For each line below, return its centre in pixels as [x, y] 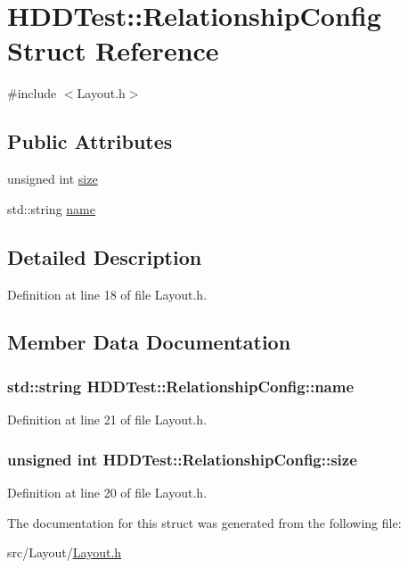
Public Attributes [90, 141]
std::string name [51, 208]
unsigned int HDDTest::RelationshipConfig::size [182, 459]
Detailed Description [105, 256]
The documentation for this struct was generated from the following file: [204, 522]
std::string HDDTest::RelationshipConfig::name [181, 386]
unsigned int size [53, 179]
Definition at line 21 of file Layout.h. [107, 420]
